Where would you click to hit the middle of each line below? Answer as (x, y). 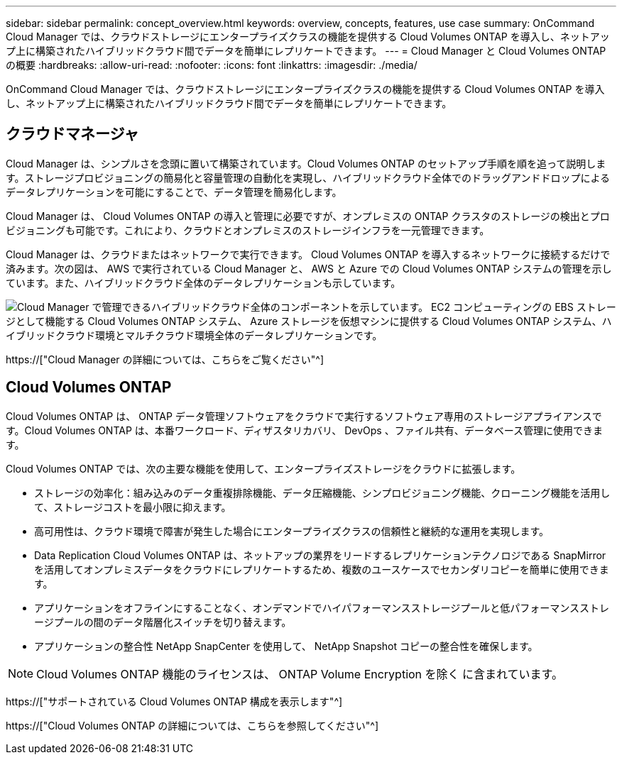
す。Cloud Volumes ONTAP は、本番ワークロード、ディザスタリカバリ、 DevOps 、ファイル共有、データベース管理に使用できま (304, 430)
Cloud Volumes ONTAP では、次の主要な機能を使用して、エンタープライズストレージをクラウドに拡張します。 (263, 468)
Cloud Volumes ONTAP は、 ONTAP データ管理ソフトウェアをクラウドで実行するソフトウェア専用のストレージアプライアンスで (304, 416)
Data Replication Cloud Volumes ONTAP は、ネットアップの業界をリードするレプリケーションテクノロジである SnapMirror (320, 555)
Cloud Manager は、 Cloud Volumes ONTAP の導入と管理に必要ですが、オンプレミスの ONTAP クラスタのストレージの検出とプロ (308, 216)
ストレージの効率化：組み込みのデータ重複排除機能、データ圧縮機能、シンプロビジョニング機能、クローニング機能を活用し (322, 492)
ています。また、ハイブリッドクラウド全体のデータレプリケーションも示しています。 (203, 282)
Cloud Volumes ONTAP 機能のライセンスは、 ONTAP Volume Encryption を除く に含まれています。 (300, 674)
